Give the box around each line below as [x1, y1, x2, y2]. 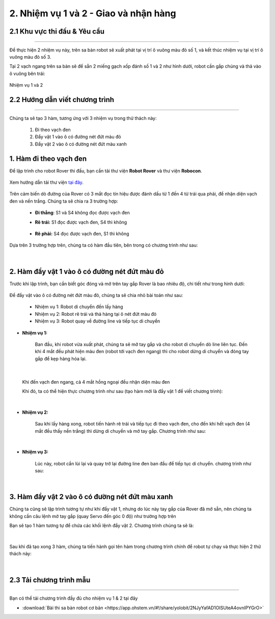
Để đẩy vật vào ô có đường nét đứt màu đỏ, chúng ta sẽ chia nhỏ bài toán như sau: [9, 292, 183, 299]
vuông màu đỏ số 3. [9, 54, 51, 60]
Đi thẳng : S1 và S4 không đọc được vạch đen [35, 210, 130, 216]
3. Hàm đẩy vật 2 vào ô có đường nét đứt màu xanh [9, 492, 173, 501]
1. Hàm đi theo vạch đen [9, 154, 87, 163]
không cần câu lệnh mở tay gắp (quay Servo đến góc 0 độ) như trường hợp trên [9, 513, 177, 519]
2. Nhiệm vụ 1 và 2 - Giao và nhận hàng [9, 8, 176, 19]
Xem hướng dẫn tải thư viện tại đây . [9, 179, 84, 185]
